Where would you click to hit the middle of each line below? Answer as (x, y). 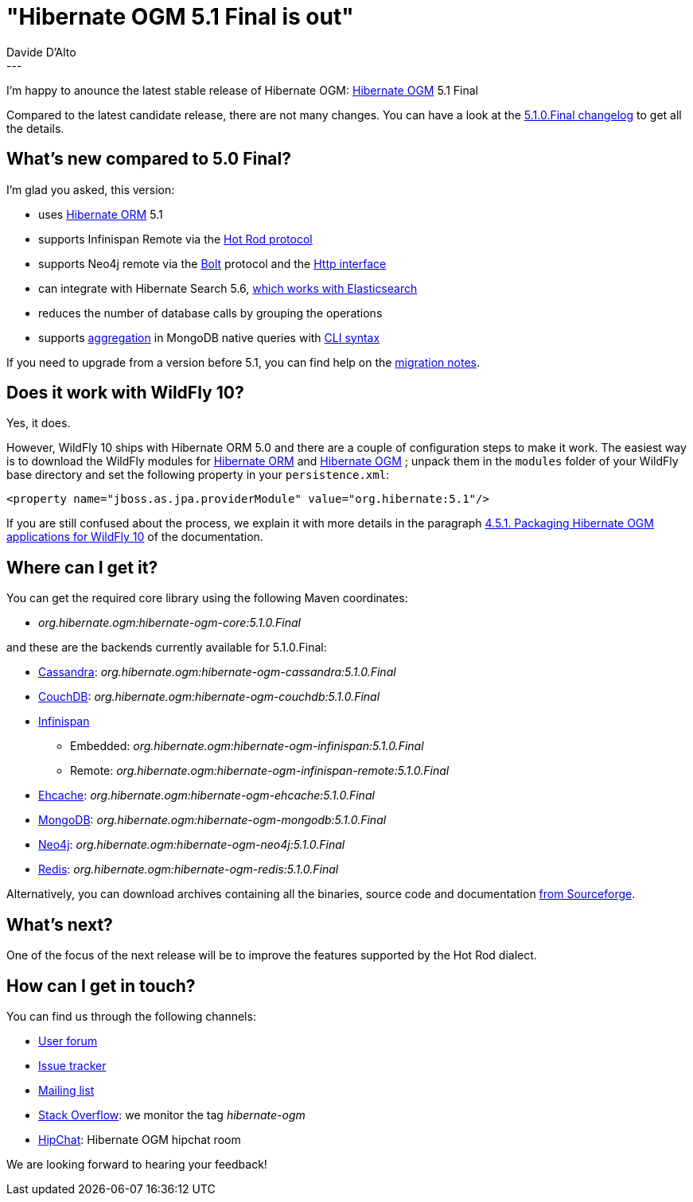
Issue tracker (72, 1065)
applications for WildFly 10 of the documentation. (135, 537)
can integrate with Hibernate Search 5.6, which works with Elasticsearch (228, 288)
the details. (35, 128)
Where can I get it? (82, 567)
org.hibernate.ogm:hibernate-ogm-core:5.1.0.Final (169, 623)
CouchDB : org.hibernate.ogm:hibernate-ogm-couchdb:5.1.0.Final (209, 697)
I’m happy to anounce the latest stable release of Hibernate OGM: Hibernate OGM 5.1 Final (242, 90)
